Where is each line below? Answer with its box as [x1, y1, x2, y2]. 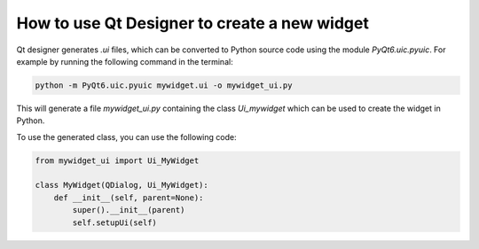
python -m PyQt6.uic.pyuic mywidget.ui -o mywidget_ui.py [35, 80, 293, 90]
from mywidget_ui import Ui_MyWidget [35, 155, 200, 166]
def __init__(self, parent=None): [53, 192, 204, 203]
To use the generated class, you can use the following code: [16, 131, 237, 142]
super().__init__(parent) [72, 205, 185, 215]
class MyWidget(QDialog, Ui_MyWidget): [35, 180, 208, 191]
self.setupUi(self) [72, 217, 157, 228]
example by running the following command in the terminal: [16, 56, 234, 66]
